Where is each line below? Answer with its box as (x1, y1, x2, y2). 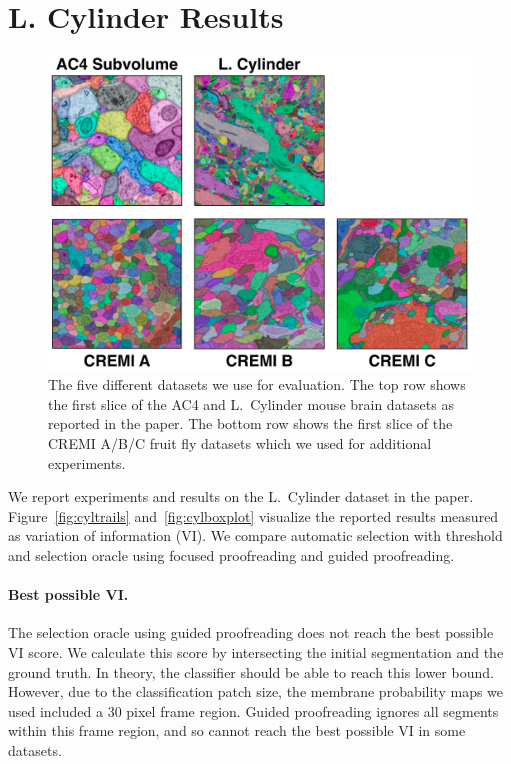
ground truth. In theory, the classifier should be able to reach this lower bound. (8, 661, 494, 682)
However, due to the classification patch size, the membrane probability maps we (8, 681, 504, 702)
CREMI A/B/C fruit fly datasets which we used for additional (48, 433, 432, 454)
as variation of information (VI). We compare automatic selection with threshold (8, 525, 503, 546)
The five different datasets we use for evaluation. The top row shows (48, 374, 466, 395)
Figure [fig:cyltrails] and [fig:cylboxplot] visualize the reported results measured (8, 505, 499, 526)
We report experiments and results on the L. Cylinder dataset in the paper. (8, 486, 474, 507)
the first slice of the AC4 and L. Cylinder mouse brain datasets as (48, 393, 454, 414)
